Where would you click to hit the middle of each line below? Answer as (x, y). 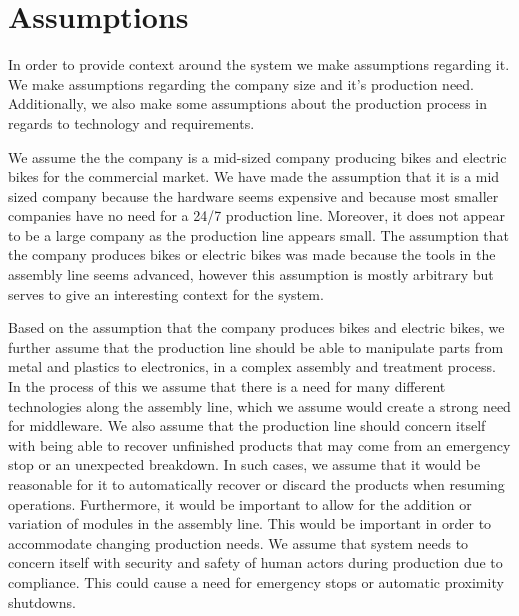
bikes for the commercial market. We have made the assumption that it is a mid (254, 176)
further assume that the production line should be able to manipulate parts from (256, 346)
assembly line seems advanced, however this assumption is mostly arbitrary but (251, 274)
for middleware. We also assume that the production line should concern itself (247, 425)
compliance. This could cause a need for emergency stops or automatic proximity (256, 581)
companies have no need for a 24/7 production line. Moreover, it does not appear (256, 215)
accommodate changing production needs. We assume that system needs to (238, 542)
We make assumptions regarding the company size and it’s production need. (241, 83)
